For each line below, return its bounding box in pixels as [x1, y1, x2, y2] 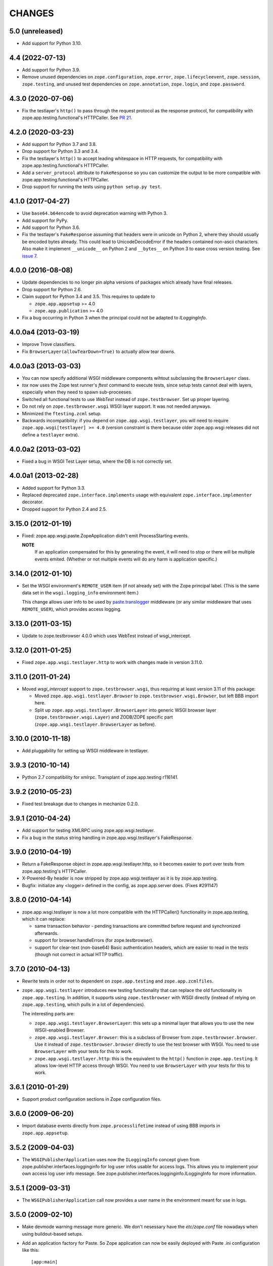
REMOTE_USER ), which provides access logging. [22, 606, 122, 612]
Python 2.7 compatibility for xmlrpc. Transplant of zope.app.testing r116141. [22, 774, 179, 780]
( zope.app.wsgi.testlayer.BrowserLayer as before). [34, 721, 156, 727]
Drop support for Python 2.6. [22, 286, 82, 292]
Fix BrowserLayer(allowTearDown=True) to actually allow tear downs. [22, 348, 175, 354]
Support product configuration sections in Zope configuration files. [22, 1096, 162, 1102]
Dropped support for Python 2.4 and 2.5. [22, 506, 107, 512]
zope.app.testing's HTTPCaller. [22, 868, 87, 874]
